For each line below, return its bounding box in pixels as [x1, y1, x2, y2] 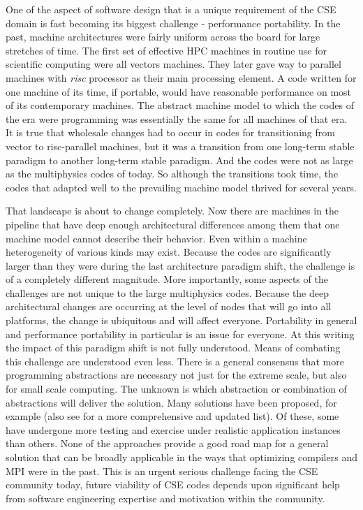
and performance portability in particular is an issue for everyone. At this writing [6, 326, 355, 341]
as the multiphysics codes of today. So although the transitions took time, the [6, 166, 339, 181]
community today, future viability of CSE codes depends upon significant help [6, 477, 340, 492]
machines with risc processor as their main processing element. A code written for [6, 70, 357, 85]
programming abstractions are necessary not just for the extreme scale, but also [6, 367, 347, 382]
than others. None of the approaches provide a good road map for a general [6, 436, 329, 451]
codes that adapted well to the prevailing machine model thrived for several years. [6, 180, 357, 194]
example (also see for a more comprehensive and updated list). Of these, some [6, 409, 339, 423]
